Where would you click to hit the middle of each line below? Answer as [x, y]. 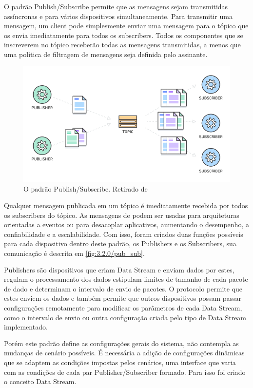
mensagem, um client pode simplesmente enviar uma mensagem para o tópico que [126, 26]
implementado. [26, 327]
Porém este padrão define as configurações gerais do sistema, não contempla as [121, 343]
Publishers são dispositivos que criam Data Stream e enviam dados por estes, [119, 269]
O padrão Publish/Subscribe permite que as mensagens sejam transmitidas [116, 6]
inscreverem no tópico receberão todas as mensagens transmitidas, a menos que [122, 45]
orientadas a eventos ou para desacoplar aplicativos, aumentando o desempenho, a [126, 224]
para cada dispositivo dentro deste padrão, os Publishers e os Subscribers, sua [120, 243]
